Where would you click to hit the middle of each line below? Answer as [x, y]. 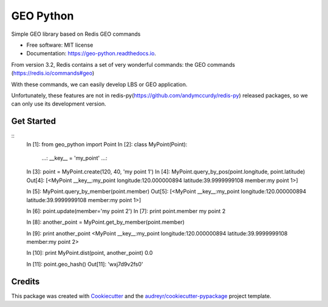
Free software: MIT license [60, 45]
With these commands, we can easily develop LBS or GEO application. [99, 84]
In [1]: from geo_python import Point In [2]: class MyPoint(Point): [107, 144]
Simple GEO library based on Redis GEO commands [76, 34]
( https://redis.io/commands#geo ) [53, 73]
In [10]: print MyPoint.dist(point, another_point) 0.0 [90, 253]
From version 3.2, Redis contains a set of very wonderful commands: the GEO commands [123, 64]
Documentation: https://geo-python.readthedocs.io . [91, 53]
